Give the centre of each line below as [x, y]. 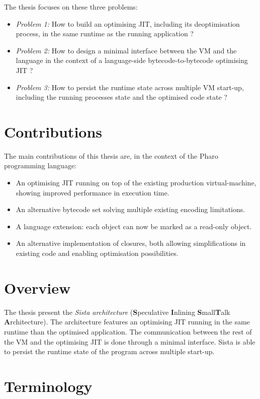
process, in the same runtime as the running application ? [105, 34]
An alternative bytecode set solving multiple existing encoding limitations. [131, 209]
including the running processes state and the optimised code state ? [121, 97]
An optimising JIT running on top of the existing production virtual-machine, [136, 183]
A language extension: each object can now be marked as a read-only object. [134, 226]
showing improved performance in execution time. [93, 192]
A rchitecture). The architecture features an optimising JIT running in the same [127, 322]
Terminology [48, 386]
